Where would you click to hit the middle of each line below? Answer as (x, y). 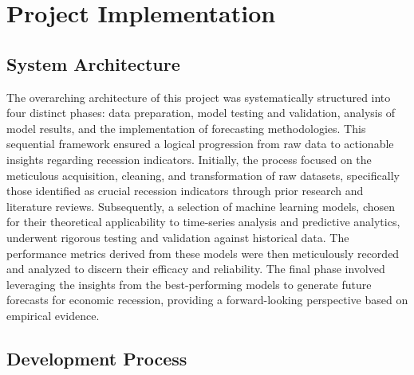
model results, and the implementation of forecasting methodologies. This (186, 128)
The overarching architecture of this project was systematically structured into (199, 97)
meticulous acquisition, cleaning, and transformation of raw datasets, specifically (203, 175)
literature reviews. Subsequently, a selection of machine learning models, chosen (201, 206)
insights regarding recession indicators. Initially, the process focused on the (189, 159)
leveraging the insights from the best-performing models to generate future (189, 284)
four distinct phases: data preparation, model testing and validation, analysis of (201, 113)
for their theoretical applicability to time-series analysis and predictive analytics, (203, 222)
